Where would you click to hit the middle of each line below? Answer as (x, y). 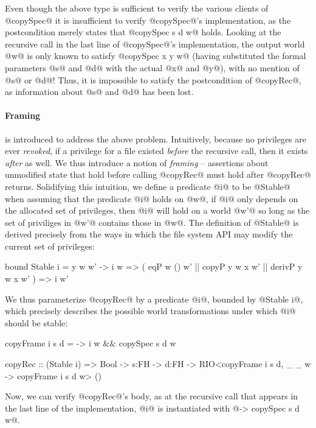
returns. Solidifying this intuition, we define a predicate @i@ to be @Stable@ (148, 186)
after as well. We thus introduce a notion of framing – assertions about (137, 162)
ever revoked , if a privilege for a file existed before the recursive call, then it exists (156, 151)
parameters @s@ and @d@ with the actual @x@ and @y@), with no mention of (152, 67)
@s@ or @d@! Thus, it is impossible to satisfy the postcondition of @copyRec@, (153, 79)
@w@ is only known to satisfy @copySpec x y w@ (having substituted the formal (156, 56)
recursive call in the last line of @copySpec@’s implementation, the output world (155, 44)
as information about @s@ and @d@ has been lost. (99, 92)
